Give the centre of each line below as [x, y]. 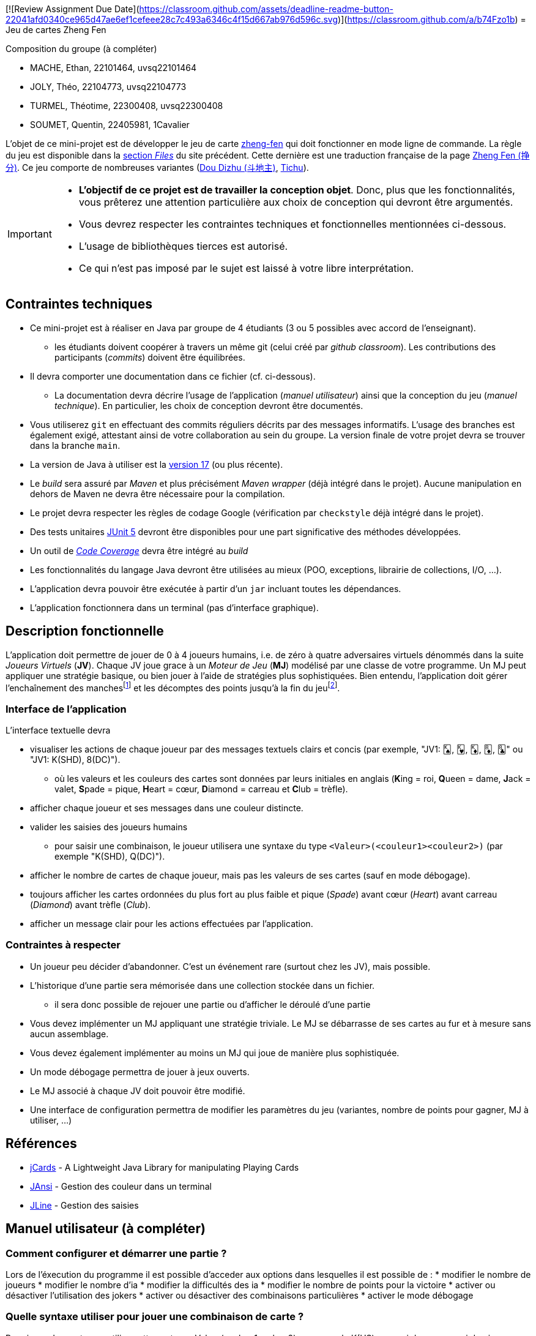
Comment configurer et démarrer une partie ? [116, 1253]
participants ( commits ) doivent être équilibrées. [150, 357]
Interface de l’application [66, 709]
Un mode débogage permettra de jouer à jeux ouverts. [140, 1071]
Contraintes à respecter [63, 945]
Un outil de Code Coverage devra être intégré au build [139, 550]
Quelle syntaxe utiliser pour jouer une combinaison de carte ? [155, 1317]
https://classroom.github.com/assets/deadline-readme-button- [266, 9]
